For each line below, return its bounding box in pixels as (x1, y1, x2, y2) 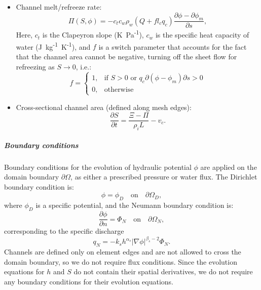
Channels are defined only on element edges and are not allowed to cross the (4, 246, 241, 257)
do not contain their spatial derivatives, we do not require (73, 266, 253, 277)
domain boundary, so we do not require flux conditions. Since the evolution (4, 256, 237, 267)
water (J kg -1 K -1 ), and (16, 40, 91, 52)
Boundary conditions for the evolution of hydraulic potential (4, 161, 192, 172)
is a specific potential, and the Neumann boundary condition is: (35, 200, 234, 210)
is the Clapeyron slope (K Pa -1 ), (42, 28, 144, 40)
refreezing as (16, 61, 55, 71)
